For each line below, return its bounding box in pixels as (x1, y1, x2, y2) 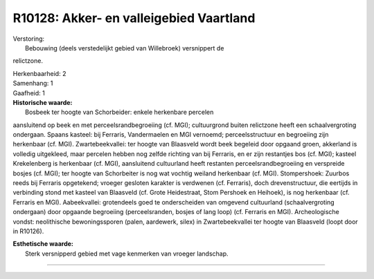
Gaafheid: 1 (12, 88, 45, 97)
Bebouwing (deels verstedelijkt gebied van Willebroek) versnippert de (25, 44, 224, 52)
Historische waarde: (12, 98, 73, 106)
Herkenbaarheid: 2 (12, 69, 66, 77)
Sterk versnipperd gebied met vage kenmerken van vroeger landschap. (25, 249, 229, 258)
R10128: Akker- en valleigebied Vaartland (12, 10, 256, 26)
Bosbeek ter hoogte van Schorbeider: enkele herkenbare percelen (25, 108, 214, 117)
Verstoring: (12, 35, 45, 43)
